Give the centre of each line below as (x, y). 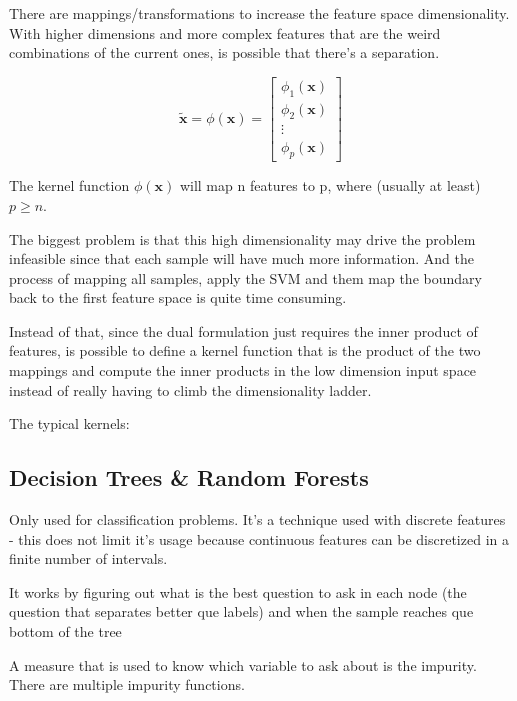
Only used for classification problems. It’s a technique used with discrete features (257, 519)
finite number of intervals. (88, 558)
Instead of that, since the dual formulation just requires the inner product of (243, 330)
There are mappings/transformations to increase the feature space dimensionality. (259, 13)
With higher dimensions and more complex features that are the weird (225, 32)
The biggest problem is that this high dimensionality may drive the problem (242, 238)
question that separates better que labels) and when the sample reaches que (241, 611)
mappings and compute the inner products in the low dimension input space (243, 370)
